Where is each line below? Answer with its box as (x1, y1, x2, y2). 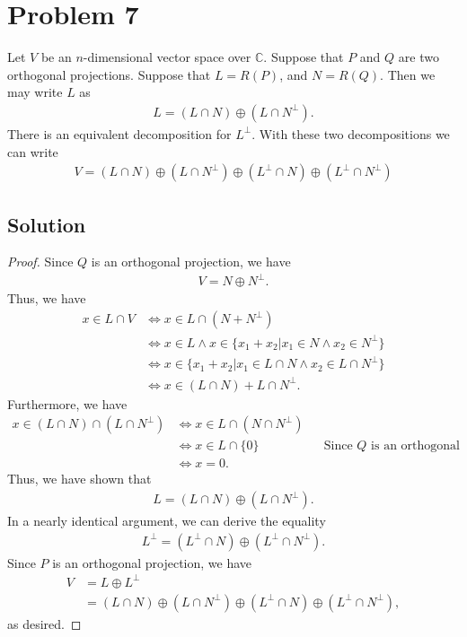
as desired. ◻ (7, 614, 82, 633)
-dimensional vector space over (83, 48, 251, 66)
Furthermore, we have (7, 394, 128, 413)
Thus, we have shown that (7, 469, 152, 488)
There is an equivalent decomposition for (7, 124, 232, 143)
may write (7, 83, 63, 101)
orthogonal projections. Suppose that (7, 65, 211, 83)
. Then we (380, 65, 436, 83)
